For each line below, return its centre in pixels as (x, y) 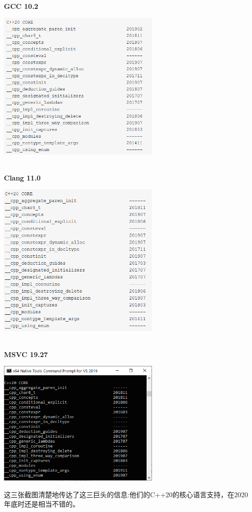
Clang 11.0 (22, 177)
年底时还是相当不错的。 (42, 504)
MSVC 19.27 (26, 354)
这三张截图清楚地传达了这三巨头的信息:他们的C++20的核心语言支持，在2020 (126, 494)
